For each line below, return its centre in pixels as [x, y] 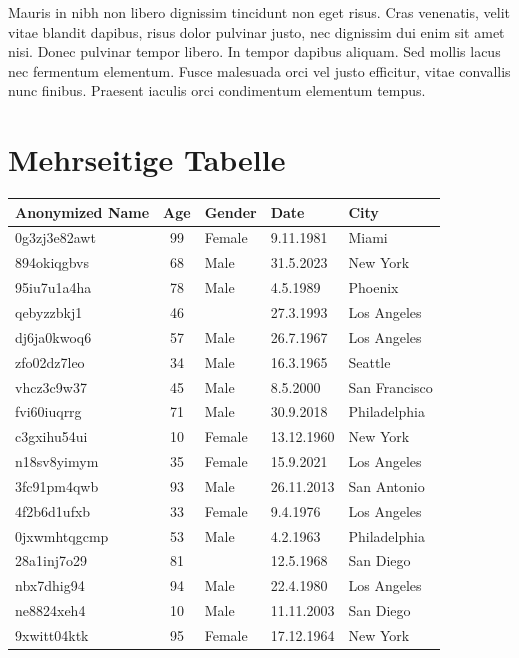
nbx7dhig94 [50, 585]
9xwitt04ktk [52, 634]
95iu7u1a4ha [53, 287]
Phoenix [373, 287]
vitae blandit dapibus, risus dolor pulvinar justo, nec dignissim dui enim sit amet [256, 31]
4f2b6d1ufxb [53, 510]
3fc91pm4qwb [57, 485]
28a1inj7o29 [51, 560]
